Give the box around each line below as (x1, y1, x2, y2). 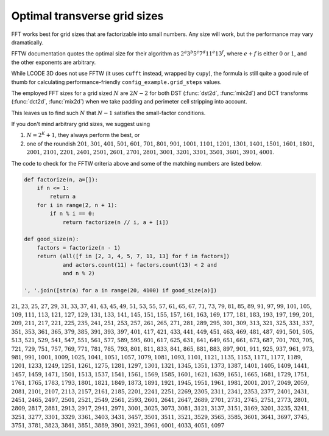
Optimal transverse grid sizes (11, 9, 164, 23)
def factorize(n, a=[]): (24, 176, 99, 183)
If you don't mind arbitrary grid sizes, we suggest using (11, 121, 150, 128)
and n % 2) (62, 270, 96, 276)
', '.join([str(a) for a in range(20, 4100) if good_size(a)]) (24, 287, 218, 294)
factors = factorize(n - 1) (37, 244, 121, 251)
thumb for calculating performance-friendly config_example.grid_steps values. (11, 78, 222, 85)
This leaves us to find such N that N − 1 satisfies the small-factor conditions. (11, 109, 206, 116)
